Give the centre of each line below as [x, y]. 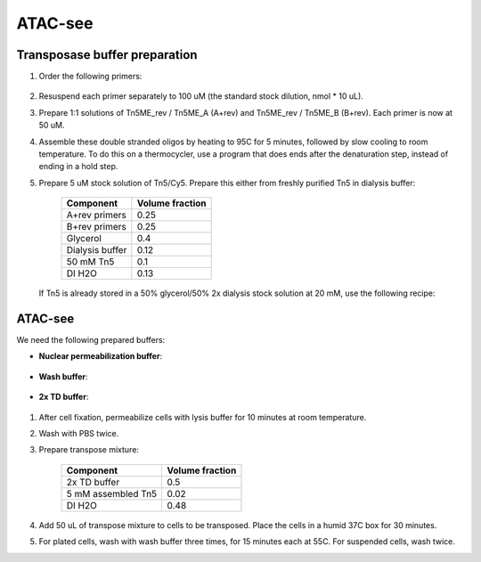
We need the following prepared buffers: [91, 340]
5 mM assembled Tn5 [112, 493]
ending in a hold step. [78, 167]
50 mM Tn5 [90, 262]
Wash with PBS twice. [79, 434]
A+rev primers [96, 216]
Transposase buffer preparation [107, 55]
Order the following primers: [90, 77]
